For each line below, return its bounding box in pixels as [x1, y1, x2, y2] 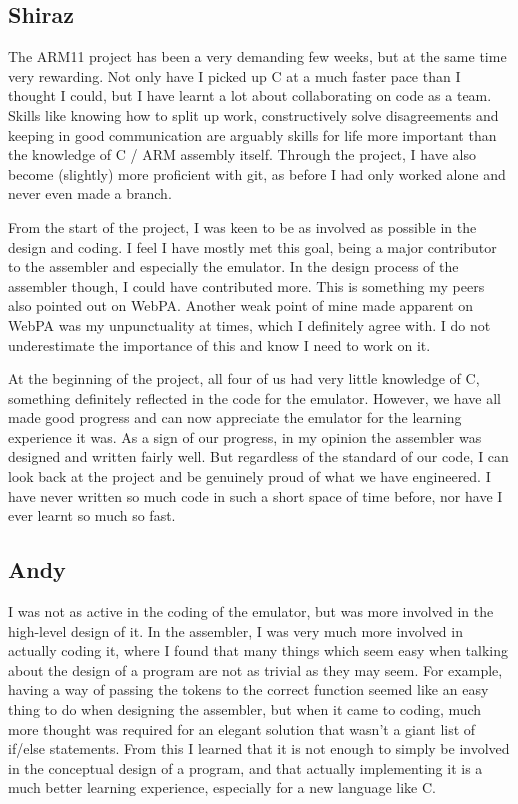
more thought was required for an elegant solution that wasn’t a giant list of [8, 718, 476, 739]
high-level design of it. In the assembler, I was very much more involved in [8, 620, 463, 641]
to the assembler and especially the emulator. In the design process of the [8, 256, 459, 277]
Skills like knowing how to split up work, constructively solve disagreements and [8, 104, 499, 125]
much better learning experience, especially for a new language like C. [8, 777, 436, 798]
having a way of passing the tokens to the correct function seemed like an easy [8, 679, 489, 700]
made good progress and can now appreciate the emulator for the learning [8, 407, 462, 428]
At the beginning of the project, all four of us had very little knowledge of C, [8, 368, 480, 389]
